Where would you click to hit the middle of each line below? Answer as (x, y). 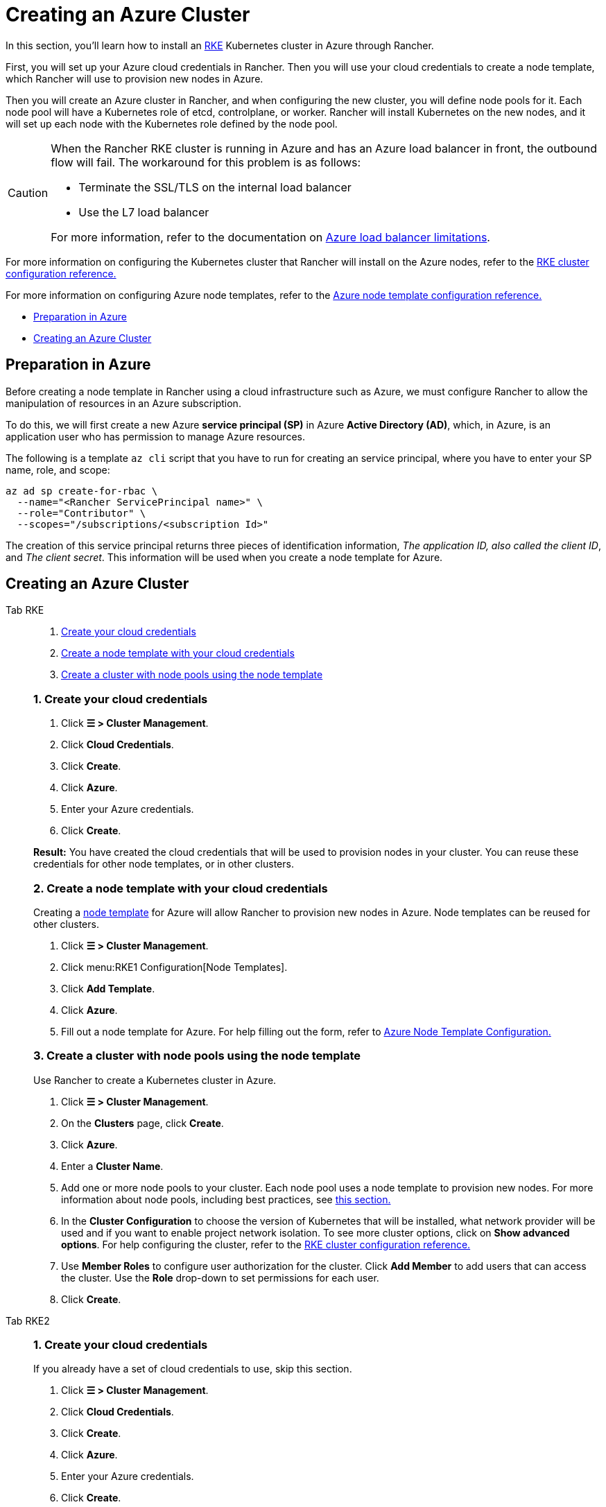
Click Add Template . (108, 988)
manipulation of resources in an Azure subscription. (123, 403)
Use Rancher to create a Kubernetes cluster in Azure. (155, 1080)
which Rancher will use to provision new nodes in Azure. (135, 78)
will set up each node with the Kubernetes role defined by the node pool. (172, 123)
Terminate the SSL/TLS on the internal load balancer (215, 187)
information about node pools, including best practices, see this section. (226, 1199)
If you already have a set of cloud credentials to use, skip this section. (193, 1369)
